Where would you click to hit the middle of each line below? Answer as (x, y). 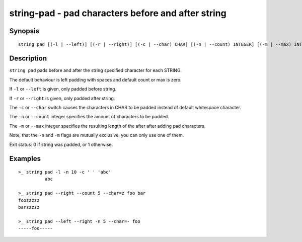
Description (28, 59)
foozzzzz (29, 200)
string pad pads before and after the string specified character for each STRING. (96, 70)
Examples (25, 159)
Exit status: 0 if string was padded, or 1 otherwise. (61, 144)
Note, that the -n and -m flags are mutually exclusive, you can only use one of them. (97, 135)
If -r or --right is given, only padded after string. (62, 98)
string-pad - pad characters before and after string (118, 13)
